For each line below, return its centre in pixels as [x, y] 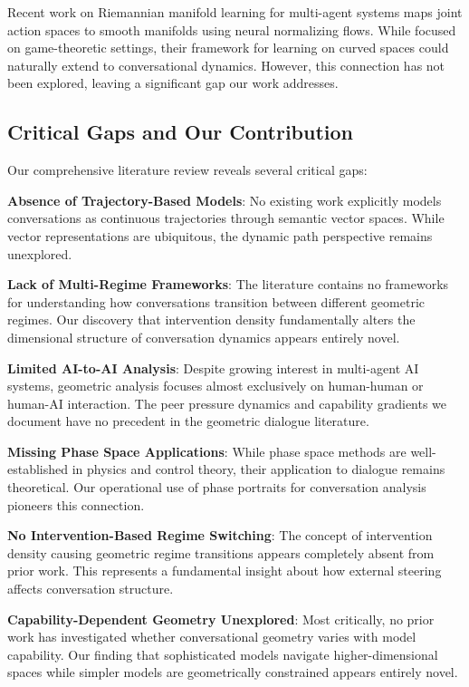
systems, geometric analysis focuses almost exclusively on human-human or [215, 386]
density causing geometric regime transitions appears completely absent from [221, 552]
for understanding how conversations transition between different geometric [216, 301]
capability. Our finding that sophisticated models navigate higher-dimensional [223, 654]
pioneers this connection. [76, 504]
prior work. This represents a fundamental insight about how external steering [225, 571]
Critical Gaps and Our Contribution [181, 132]
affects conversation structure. [91, 589]
